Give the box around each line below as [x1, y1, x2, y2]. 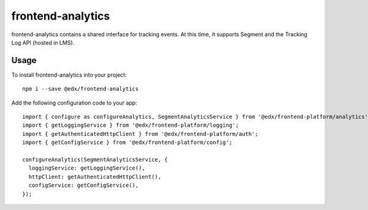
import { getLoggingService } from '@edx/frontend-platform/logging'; [22, 122, 239, 129]
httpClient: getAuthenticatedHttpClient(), [28, 173, 162, 180]
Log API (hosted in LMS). [11, 39, 75, 46]
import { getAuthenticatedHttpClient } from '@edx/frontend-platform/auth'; [22, 130, 259, 137]
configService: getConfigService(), [28, 182, 139, 189]
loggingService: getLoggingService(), [28, 165, 145, 171]
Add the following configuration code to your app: [11, 99, 137, 107]
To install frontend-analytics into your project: [11, 71, 127, 78]
